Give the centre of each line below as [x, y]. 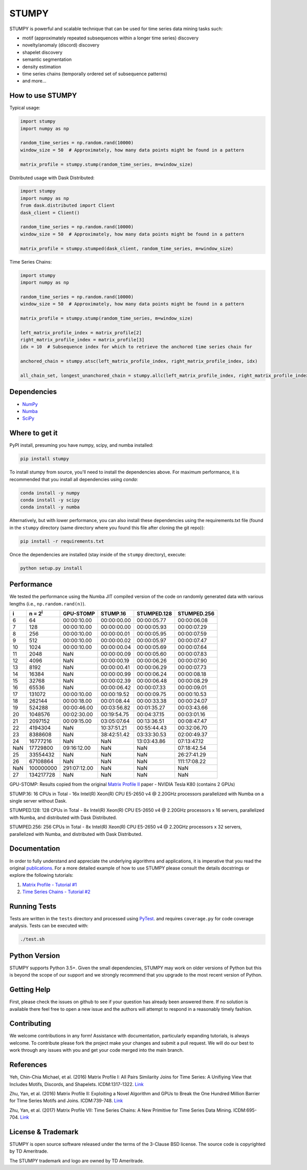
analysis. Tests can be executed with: [49, 926]
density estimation [42, 67]
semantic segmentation [47, 59]
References [28, 1065]
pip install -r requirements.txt [62, 541]
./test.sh [32, 939]
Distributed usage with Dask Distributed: [52, 178]
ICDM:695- [245, 1110]
